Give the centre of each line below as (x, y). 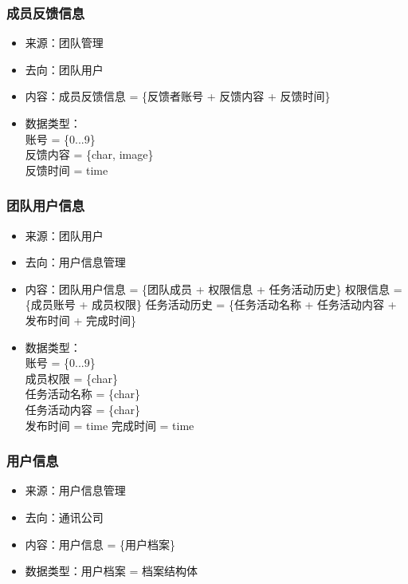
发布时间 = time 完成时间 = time (110, 425)
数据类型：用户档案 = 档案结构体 (112, 571)
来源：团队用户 (64, 235)
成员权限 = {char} (72, 378)
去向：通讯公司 (64, 517)
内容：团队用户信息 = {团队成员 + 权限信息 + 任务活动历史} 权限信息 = (214, 288)
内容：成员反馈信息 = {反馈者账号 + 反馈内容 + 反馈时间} (178, 96)
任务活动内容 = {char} (83, 409)
